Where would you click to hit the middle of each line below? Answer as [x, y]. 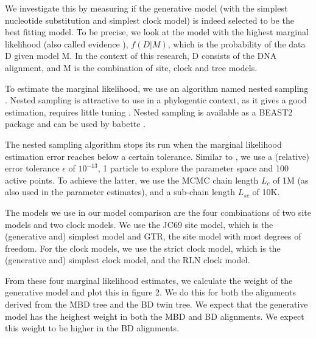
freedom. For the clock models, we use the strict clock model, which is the [143, 248]
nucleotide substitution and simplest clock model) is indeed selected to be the [149, 20]
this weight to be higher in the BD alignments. [92, 328]
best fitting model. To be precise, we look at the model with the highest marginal [157, 32]
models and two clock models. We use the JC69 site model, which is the [139, 224]
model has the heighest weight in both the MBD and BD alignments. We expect [155, 316]
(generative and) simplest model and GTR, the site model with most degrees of [153, 236]
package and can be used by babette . [75, 124]
